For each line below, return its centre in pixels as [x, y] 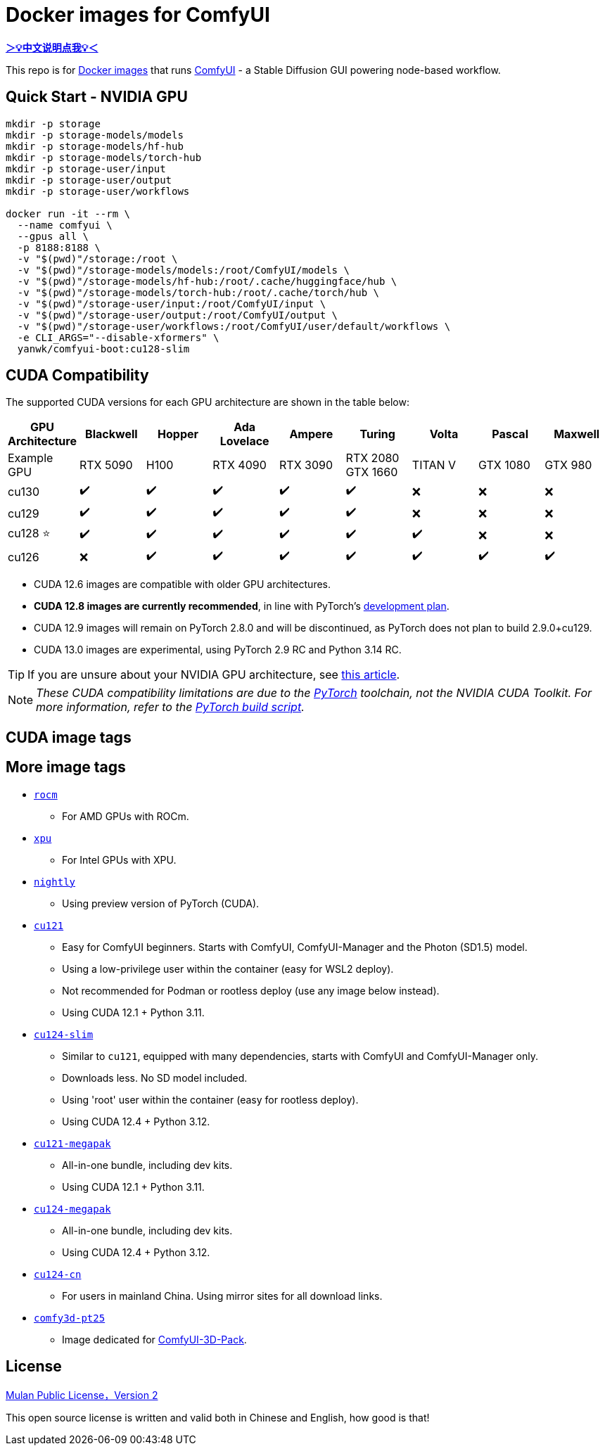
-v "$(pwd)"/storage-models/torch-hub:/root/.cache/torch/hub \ [198, 292]
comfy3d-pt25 [70, 1318]
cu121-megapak [72, 1143]
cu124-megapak [72, 1209]
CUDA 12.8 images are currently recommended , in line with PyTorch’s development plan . [242, 606]
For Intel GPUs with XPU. [119, 859]
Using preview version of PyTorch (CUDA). [161, 903]
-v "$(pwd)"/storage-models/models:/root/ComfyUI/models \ [183, 270]
